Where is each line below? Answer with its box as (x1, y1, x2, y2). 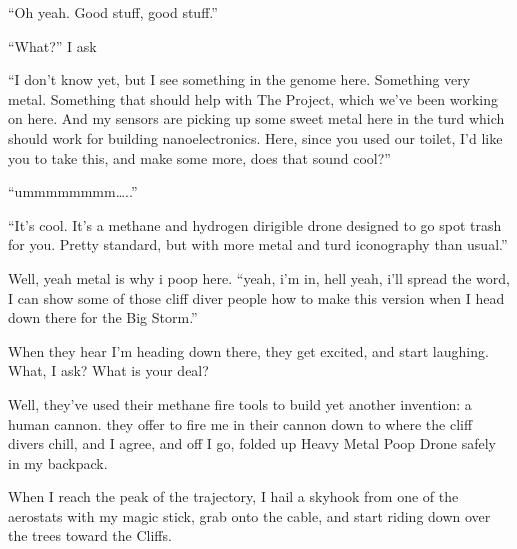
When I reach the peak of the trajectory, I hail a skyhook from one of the (8, 486, 459, 507)
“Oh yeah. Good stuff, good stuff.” (8, 2, 218, 22)
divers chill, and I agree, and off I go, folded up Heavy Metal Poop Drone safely (8, 433, 496, 454)
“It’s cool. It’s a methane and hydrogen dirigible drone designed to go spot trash (8, 214, 502, 235)
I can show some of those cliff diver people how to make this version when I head (8, 287, 505, 308)
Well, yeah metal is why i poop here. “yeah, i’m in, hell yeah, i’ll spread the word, (8, 267, 510, 288)
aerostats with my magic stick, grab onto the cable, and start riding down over (8, 505, 491, 526)
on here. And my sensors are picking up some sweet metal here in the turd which (8, 108, 505, 129)
